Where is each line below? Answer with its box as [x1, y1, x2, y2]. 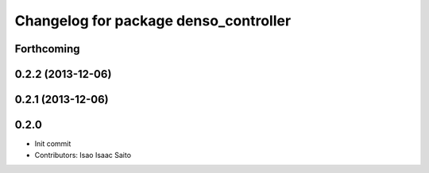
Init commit [34, 139, 71, 148]
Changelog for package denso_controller [14, 12, 292, 29]
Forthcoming [14, 42, 80, 56]
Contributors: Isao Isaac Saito [34, 150, 131, 160]
